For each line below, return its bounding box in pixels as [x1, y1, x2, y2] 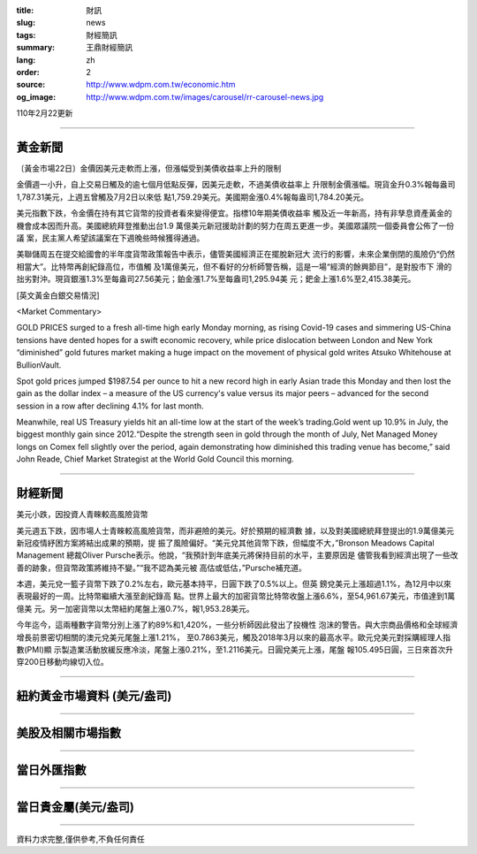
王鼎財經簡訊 [86, 42, 132, 53]
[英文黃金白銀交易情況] [16, 290, 101, 301]
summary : [16, 42, 56, 53]
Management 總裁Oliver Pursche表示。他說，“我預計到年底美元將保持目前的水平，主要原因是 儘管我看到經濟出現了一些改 [16, 550, 458, 560]
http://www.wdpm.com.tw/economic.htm [86, 80, 236, 90]
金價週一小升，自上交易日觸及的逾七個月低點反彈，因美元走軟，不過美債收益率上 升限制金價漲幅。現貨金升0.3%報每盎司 [16, 179, 456, 190]
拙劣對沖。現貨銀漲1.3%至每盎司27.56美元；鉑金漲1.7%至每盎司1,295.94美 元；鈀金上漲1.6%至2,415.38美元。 [16, 274, 416, 285]
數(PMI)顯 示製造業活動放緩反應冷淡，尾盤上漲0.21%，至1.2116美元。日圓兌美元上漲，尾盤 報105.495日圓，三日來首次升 [16, 644, 454, 655]
